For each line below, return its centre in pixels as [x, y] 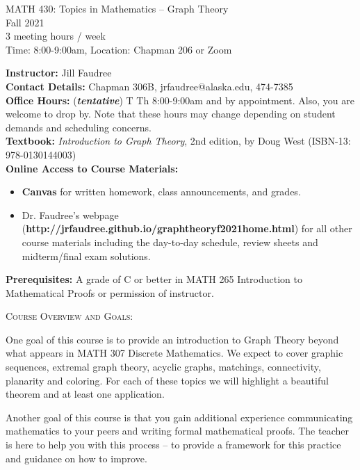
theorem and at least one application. [85, 394]
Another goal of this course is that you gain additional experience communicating [179, 417]
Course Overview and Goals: [69, 316]
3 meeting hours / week [56, 36]
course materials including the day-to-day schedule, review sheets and [170, 242]
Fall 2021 [25, 22]
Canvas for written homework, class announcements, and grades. [161, 192]
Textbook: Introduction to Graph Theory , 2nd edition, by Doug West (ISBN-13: [178, 141]
